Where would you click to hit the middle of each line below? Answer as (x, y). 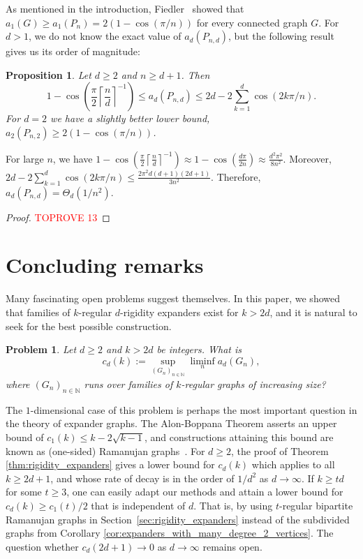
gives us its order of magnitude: (73, 51)
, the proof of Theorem (280, 450)
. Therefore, (236, 176)
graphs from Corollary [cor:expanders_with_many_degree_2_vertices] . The (170, 533)
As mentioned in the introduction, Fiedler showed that (125, 8)
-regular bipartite (316, 505)
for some (24, 492)
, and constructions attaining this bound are (239, 437)
